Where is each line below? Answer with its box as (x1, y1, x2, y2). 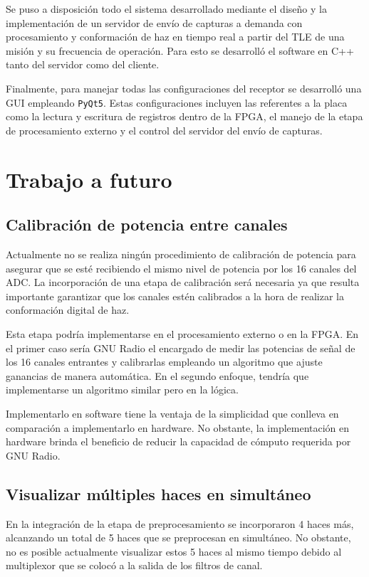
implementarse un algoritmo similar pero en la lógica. (6, 382, 239, 397)
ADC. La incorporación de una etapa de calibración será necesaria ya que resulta (6, 275, 360, 290)
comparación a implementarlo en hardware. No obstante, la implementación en (6, 420, 350, 435)
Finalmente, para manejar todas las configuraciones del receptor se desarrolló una (6, 80, 362, 95)
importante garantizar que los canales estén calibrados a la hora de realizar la (6, 288, 345, 303)
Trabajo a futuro (6, 164, 172, 194)
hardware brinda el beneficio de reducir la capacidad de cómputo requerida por (6, 434, 351, 449)
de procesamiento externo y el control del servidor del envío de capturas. (6, 122, 323, 137)
